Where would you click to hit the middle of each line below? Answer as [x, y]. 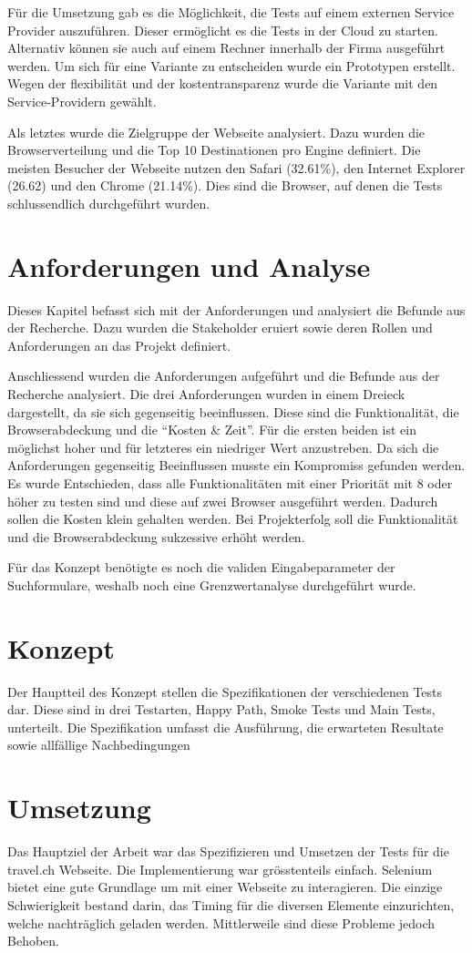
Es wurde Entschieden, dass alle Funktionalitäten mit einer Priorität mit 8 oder [230, 483]
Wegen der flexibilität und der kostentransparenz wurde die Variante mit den [223, 83]
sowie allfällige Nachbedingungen [99, 745]
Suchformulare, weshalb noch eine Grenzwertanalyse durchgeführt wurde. [212, 584]
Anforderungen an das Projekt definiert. [119, 345]
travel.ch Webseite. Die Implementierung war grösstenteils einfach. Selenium [220, 869]
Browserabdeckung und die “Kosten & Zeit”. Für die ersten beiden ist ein [212, 430]
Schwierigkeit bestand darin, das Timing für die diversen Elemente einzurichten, [231, 904]
